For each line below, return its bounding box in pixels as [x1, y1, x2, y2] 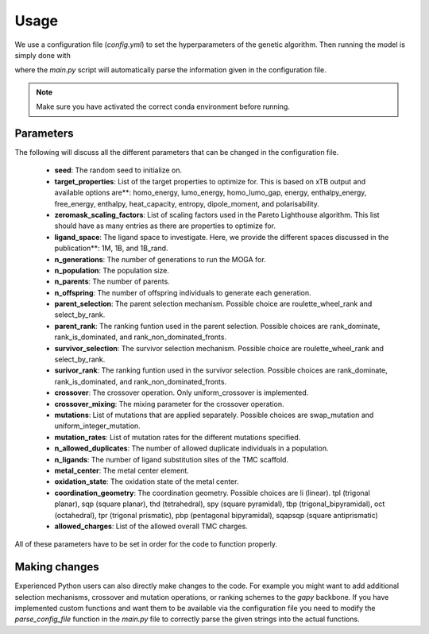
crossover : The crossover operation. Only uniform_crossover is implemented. [54, 388, 309, 397]
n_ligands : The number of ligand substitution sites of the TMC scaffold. [54, 454, 289, 464]
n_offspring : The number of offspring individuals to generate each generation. [54, 288, 311, 297]
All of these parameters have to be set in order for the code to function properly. [14, 539, 278, 549]
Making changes [14, 560, 99, 574]
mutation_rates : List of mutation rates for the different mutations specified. [54, 432, 301, 442]
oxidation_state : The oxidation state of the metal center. [54, 477, 239, 486]
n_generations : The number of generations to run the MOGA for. [54, 254, 266, 264]
